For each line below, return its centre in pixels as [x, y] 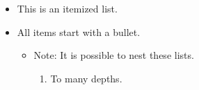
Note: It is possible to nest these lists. [114, 55]
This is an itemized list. [67, 8]
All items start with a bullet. [79, 31]
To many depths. [86, 78]
